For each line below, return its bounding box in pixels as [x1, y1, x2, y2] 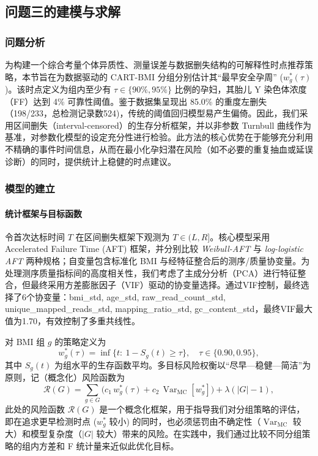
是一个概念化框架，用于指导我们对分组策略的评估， [99, 403, 305, 416]
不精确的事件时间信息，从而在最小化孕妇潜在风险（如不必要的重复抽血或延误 [5, 143, 313, 156]
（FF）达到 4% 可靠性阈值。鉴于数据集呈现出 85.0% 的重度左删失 [5, 94, 267, 107]
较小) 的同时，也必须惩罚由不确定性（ [109, 414, 261, 427]
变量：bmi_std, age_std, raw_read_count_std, [43, 290, 226, 303]
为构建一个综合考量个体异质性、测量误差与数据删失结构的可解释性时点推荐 [5, 58, 305, 70]
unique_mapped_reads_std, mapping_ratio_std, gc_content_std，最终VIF [5, 302, 296, 315]
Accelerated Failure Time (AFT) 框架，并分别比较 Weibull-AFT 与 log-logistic [5, 242, 304, 255]
